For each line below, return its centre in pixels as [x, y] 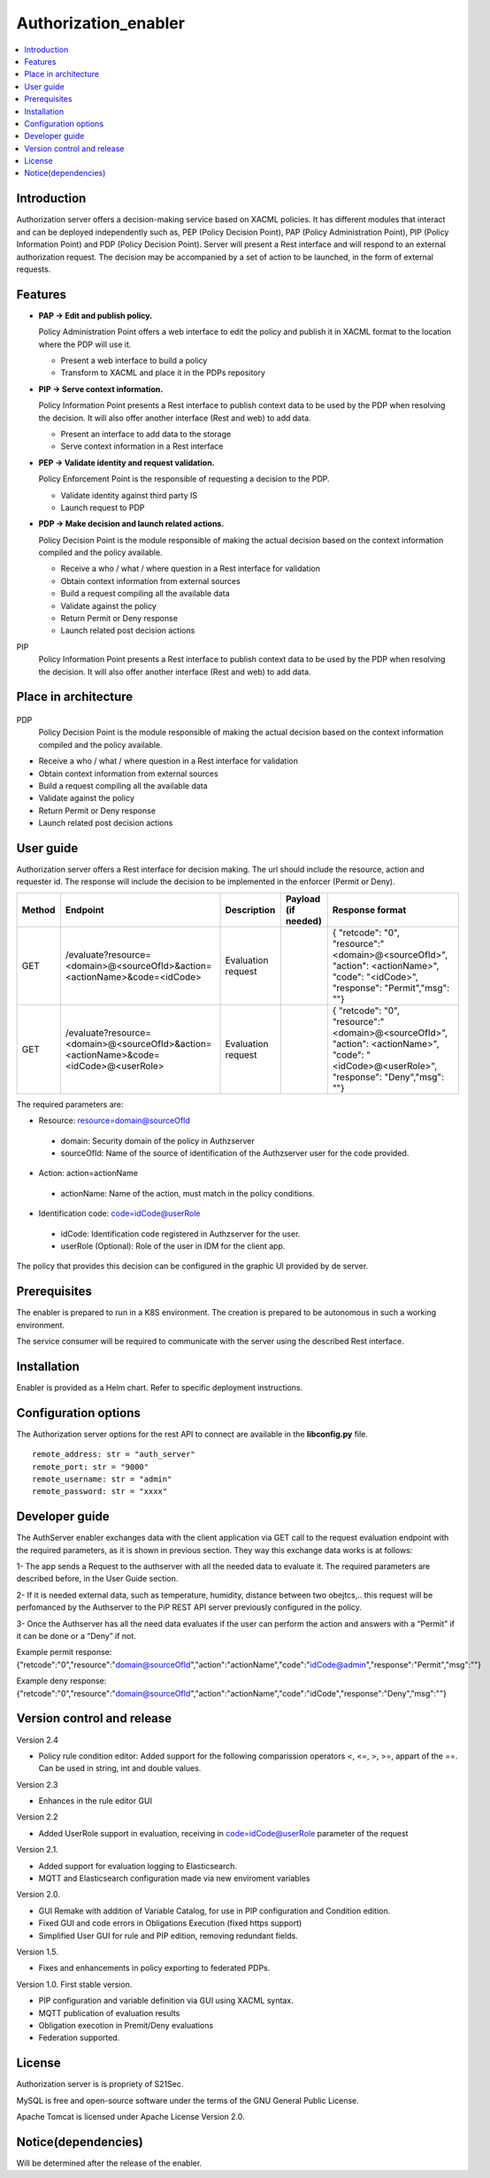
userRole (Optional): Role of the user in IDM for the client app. [173, 1246]
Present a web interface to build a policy [134, 360]
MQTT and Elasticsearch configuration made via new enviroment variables [174, 1878]
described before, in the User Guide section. [97, 1579]
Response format [369, 910]
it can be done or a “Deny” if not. [76, 1636]
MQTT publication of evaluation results [109, 2013]
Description [250, 910]
